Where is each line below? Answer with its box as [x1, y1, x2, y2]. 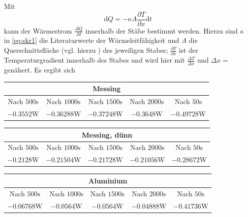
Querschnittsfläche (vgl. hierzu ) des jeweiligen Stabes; [4, 45, 168, 55]
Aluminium [88, 175, 127, 185]
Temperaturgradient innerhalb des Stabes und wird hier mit [4, 55, 185, 65]
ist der [179, 45, 198, 55]
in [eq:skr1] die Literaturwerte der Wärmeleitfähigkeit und [4, 35, 179, 45]
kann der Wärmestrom [4, 25, 72, 36]
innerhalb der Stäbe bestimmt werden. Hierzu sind [85, 25, 238, 36]
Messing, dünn [82, 129, 132, 140]
